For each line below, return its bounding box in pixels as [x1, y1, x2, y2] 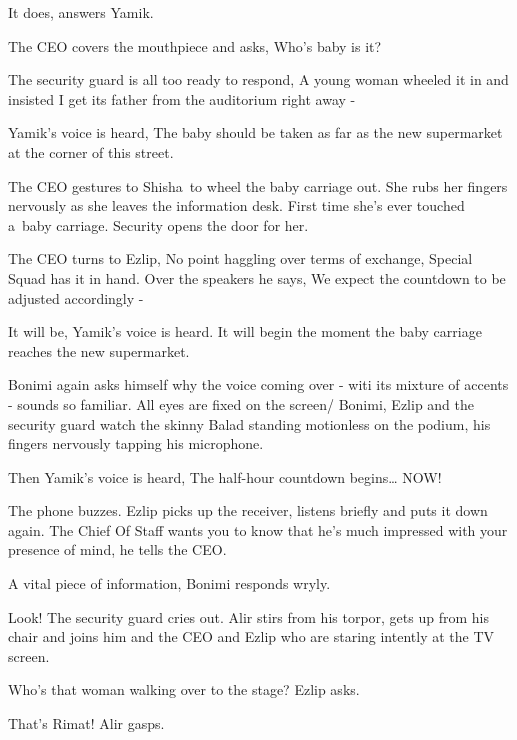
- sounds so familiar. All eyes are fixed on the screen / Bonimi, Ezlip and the [8, 393, 475, 414]
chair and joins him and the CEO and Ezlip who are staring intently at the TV [8, 626, 495, 647]
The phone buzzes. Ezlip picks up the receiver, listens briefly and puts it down [8, 500, 488, 521]
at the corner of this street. [8, 141, 174, 162]
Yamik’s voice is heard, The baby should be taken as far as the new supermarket [8, 122, 503, 143]
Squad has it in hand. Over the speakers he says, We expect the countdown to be [8, 267, 506, 288]
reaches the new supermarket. [8, 340, 190, 361]
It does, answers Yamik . [8, 2, 154, 22]
